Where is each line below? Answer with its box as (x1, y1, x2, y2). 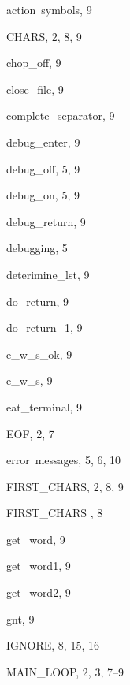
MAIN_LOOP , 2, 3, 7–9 (6, 663, 124, 679)
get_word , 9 (6, 531, 65, 547)
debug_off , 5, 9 (6, 160, 80, 177)
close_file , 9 (6, 80, 64, 97)
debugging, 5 (6, 240, 68, 256)
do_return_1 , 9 (6, 319, 83, 336)
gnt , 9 (6, 610, 35, 627)
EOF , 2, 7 (6, 425, 54, 441)
